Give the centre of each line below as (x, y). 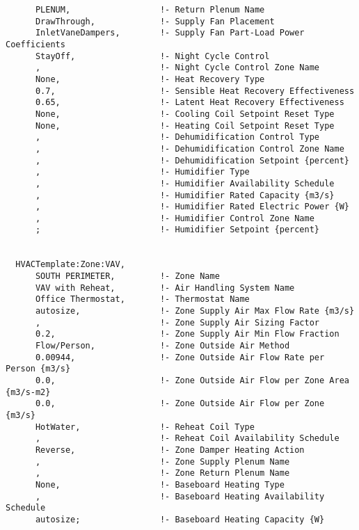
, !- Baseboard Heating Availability (180, 496)
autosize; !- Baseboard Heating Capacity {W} (180, 519)
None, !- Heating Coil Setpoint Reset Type (185, 126)
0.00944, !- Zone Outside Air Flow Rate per (180, 357)
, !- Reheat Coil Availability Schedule (187, 439)
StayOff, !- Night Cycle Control (152, 56)
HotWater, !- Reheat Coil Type (145, 427)
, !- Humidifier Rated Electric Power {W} (192, 207)
